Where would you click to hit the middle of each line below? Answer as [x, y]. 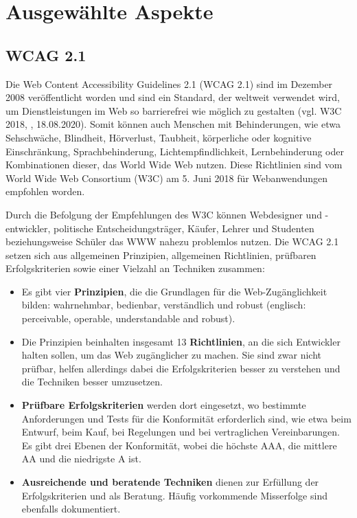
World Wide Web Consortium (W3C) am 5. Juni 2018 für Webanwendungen [167, 178]
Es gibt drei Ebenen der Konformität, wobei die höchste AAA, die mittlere [179, 445]
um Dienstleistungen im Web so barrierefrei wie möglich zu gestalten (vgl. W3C [174, 110]
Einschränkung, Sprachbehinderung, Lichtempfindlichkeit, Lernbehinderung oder [175, 151]
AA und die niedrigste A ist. [81, 459]
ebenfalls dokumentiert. [71, 509]
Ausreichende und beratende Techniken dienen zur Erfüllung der [170, 482]
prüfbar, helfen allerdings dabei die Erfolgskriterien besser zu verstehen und [181, 368]
